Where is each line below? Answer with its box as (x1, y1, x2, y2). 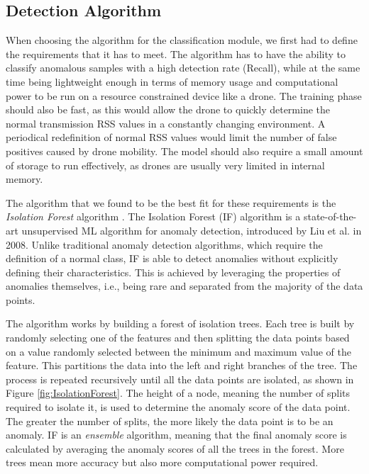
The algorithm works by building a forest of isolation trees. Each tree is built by (6, 316, 355, 331)
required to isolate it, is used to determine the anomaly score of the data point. (6, 400, 351, 414)
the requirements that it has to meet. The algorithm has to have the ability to (6, 46, 346, 61)
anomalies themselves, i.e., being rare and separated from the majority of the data (6, 278, 363, 293)
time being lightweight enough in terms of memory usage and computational (6, 74, 338, 89)
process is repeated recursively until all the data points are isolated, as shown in (6, 371, 354, 386)
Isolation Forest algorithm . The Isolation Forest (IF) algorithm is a (6, 209, 301, 224)
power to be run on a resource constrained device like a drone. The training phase (6, 88, 362, 103)
